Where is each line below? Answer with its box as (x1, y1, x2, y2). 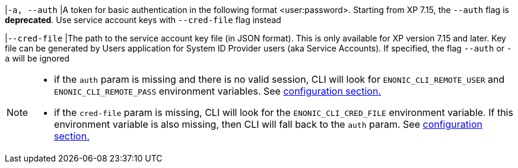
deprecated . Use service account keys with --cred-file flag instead (5, 15, 281, 25)
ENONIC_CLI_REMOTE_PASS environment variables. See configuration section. (54, 85, 382, 97)
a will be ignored (5, 53, 70, 63)
